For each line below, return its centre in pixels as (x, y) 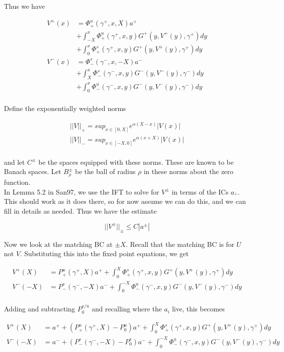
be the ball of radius (105, 171)
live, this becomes (198, 309)
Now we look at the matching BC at (58, 244)
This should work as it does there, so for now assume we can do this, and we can (125, 201)
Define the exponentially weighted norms (65, 108)
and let (14, 162)
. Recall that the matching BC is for (180, 244)
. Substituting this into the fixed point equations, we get (104, 253)
